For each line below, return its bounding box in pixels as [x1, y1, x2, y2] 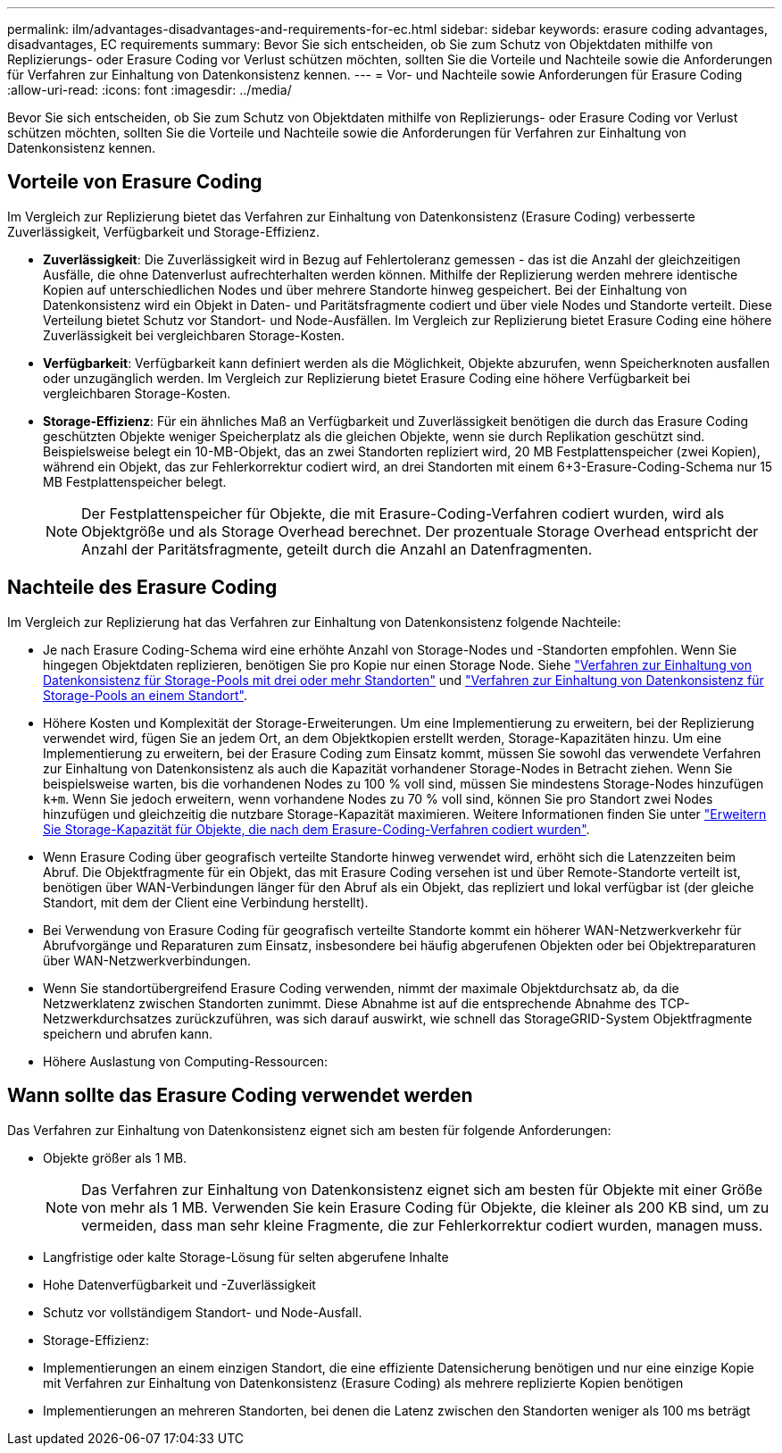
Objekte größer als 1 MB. [43, 1149, 187, 1165]
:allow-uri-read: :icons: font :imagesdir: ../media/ [7, 82, 292, 97]
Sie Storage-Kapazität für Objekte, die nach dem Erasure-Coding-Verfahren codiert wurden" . [43, 821, 590, 837]
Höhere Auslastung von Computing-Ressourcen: [43, 1053, 329, 1069]
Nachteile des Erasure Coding [7, 576, 278, 599]
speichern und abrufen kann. [43, 1025, 212, 1041]
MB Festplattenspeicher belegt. [43, 473, 227, 489]
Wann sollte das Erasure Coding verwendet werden [7, 1084, 473, 1107]
